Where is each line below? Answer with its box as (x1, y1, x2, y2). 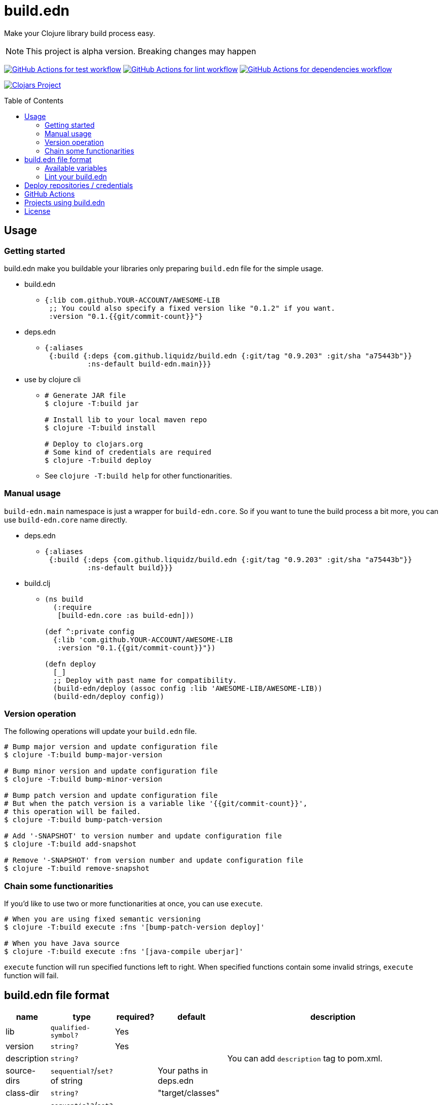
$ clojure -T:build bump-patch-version (4, 816, 162, 824)
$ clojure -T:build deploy (45, 456, 152, 464)
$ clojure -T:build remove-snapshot (4, 864, 150, 873)
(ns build (45, 595, 83, 603)
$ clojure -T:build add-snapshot (4, 840, 137, 849)
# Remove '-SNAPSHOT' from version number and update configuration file (4, 856, 304, 865)
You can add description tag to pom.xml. (227, 1053, 383, 1064)
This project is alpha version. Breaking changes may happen (26, 46, 256, 56)
